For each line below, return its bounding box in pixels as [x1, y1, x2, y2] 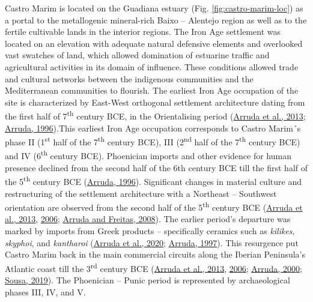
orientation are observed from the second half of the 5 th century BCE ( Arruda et [5, 199, 303, 213]
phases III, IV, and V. [5, 285, 86, 298]
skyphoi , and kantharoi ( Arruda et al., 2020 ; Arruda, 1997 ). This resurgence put [5, 236, 299, 249]
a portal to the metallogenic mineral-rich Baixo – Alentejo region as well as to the [5, 13, 307, 26]
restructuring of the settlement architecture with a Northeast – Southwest [5, 187, 277, 199]
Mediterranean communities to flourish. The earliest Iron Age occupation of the [5, 84, 299, 97]
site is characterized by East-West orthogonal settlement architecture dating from [5, 95, 305, 108]
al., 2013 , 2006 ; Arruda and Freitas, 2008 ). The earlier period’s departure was [5, 213, 291, 225]
